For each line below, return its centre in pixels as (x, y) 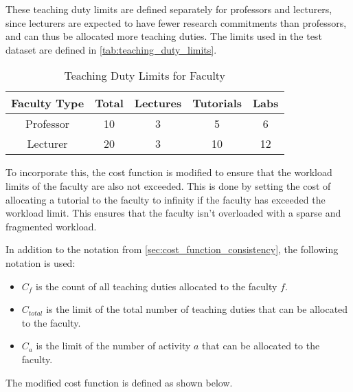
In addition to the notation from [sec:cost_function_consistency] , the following (172, 249)
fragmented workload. (51, 226)
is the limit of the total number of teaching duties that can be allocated (197, 309)
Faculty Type (48, 103)
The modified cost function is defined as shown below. (119, 382)
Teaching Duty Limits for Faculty (145, 76)
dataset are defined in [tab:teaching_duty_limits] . (111, 49)
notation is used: (41, 262)
